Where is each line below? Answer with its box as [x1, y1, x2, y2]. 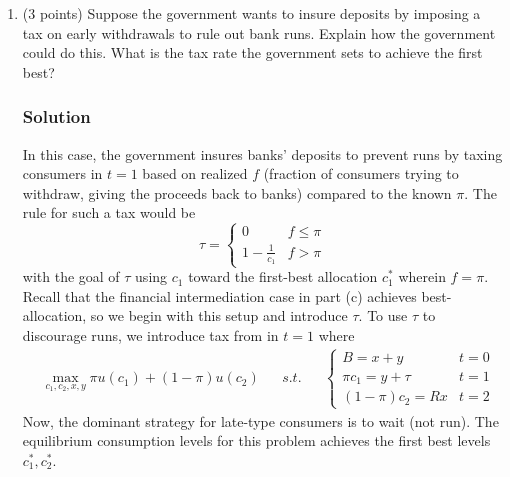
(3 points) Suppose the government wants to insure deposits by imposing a [22, 3, 481, 23]
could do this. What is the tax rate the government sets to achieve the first [22, 42, 483, 63]
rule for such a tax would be [22, 202, 196, 223]
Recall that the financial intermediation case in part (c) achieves [22, 285, 417, 306]
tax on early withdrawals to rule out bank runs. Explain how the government [22, 22, 496, 43]
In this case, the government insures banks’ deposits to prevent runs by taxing [22, 143, 503, 164]
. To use [358, 305, 408, 326]
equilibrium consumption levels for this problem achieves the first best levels [22, 430, 491, 451]
